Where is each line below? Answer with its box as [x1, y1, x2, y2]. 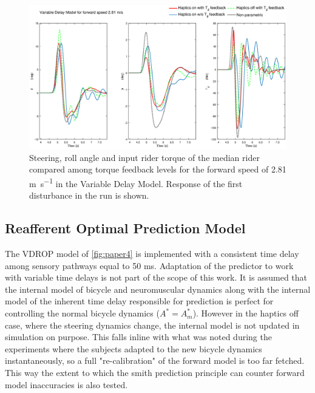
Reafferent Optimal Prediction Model [5, 219, 246, 238]
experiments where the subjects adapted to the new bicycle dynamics [5, 342, 262, 355]
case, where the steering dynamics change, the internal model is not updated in [5, 318, 300, 331]
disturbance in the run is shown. [29, 189, 149, 202]
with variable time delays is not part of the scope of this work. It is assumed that [5, 271, 308, 284]
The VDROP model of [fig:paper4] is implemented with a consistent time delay [5, 247, 299, 260]
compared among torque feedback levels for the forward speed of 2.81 [29, 163, 286, 176]
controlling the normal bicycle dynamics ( [5, 307, 160, 320]
